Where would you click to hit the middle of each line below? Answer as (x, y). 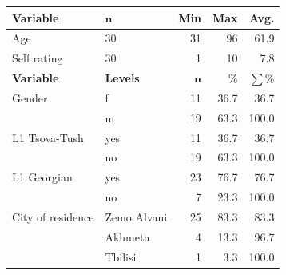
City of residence (53, 216)
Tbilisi (121, 256)
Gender (30, 97)
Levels (122, 78)
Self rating (38, 58)
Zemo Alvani (136, 216)
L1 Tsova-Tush (48, 137)
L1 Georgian (42, 177)
